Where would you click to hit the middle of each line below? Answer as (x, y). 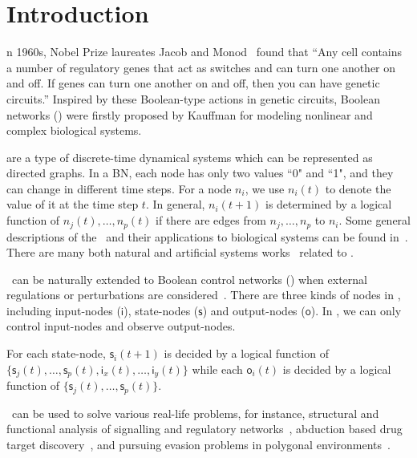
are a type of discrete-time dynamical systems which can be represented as (190, 157)
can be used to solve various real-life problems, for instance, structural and (195, 413)
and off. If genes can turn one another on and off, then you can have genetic (193, 83)
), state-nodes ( (161, 310)
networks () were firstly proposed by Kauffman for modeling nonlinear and (190, 114)
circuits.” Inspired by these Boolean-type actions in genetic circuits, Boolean (193, 98)
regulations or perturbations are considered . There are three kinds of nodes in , (204, 295)
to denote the (358, 188)
